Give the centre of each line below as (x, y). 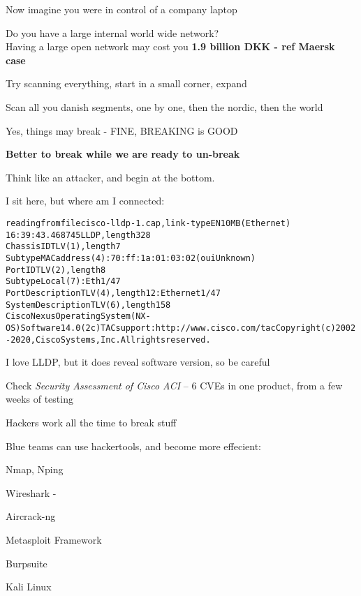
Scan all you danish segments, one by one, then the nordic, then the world (164, 106)
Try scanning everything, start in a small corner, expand (126, 83)
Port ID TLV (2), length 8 (56, 270)
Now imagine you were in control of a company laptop (121, 9)
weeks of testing (39, 399)
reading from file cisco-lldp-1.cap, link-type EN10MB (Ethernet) (148, 223)
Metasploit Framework (54, 539)
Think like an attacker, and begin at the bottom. (110, 177)
